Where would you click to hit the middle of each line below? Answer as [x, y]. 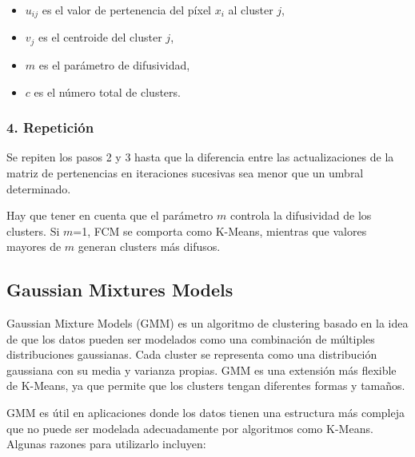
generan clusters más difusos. [149, 246]
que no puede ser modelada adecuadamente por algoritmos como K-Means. [190, 428]
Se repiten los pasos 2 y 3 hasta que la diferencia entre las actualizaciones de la [200, 157]
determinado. [39, 188]
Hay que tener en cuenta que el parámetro [110, 215]
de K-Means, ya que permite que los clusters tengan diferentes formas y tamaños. [206, 385]
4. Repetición [50, 127]
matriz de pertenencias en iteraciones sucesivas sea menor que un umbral [185, 172]
